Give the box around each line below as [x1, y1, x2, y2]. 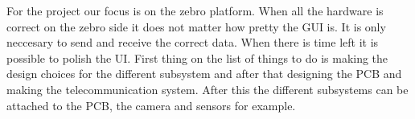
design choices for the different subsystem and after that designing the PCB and [6, 65, 402, 82]
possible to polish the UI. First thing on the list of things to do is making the [6, 49, 388, 66]
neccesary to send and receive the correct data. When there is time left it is [6, 34, 379, 51]
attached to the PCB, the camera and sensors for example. [6, 96, 296, 113]
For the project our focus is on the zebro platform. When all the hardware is [6, 2, 384, 18]
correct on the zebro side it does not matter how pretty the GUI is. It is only [6, 18, 386, 35]
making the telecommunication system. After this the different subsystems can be [6, 80, 409, 97]
